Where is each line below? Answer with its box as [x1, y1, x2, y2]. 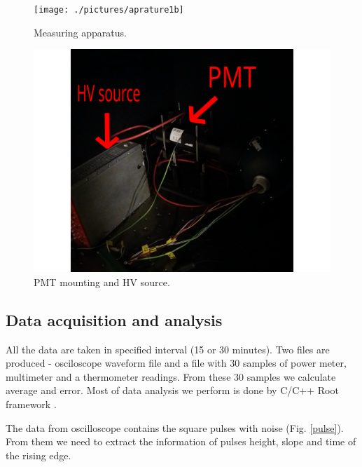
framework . [6, 397, 57, 412]
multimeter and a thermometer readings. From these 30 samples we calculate [6, 369, 336, 384]
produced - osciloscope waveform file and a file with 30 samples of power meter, [6, 356, 347, 370]
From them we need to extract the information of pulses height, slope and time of [6, 434, 356, 449]
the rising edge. [6, 447, 71, 462]
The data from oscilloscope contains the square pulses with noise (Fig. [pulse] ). [6, 420, 344, 435]
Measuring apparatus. [34, 25, 127, 39]
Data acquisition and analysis [6, 309, 223, 330]
